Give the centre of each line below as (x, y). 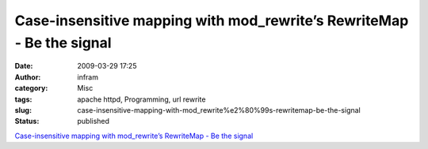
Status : (27, 121)
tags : (23, 99)
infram (88, 77)
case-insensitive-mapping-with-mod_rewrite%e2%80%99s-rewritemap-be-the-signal (219, 110)
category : (31, 88)
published (94, 121)
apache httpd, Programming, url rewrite (141, 99)
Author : (28, 77)
